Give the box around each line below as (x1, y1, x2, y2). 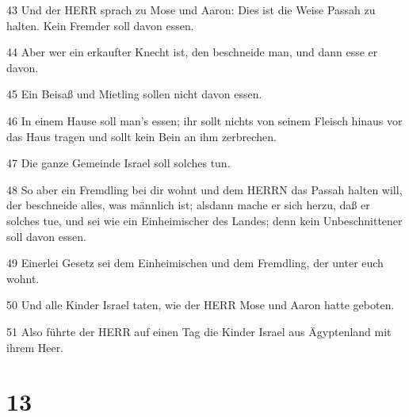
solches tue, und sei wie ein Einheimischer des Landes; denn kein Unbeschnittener (6, 212, 403, 228)
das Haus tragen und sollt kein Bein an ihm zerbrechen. (6, 128, 277, 144)
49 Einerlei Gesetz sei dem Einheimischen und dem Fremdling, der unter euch (6, 254, 384, 271)
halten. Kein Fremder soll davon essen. (6, 17, 194, 33)
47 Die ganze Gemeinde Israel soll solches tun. (6, 155, 231, 171)
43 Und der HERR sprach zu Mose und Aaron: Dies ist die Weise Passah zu (6, 2, 376, 17)
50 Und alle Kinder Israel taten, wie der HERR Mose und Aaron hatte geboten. (6, 296, 395, 313)
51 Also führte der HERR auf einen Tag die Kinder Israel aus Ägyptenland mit (6, 323, 392, 339)
